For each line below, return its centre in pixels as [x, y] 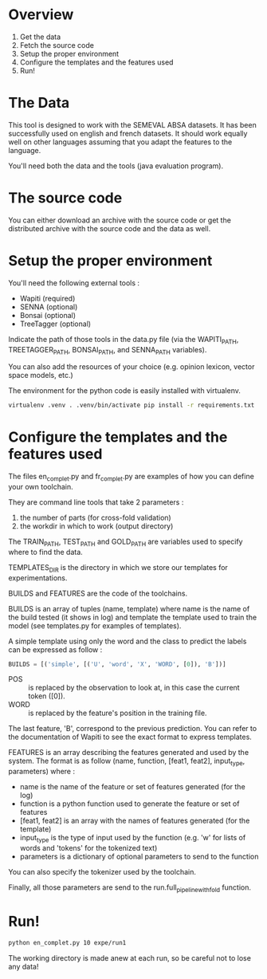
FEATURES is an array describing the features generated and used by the [129, 753]
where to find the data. [46, 552]
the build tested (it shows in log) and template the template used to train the [133, 617]
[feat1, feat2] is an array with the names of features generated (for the [135, 821]
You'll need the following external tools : [74, 283]
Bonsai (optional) [48, 315]
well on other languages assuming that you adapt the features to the [120, 142]
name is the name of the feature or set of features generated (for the [132, 787]
